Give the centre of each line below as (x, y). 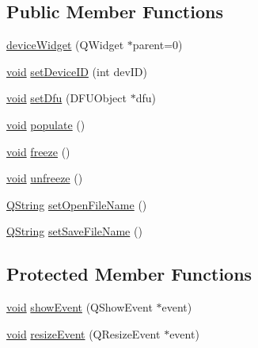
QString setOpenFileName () (77, 204)
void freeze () (38, 151)
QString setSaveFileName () (74, 231)
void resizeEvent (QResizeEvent (83, 333)
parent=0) (157, 45)
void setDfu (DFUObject (66, 98)
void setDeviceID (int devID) (77, 71)
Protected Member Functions (129, 274)
